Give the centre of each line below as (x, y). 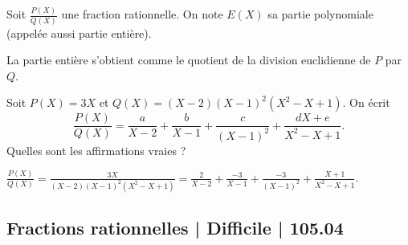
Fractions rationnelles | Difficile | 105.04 (175, 227)
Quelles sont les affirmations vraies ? (96, 150)
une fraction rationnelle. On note (142, 14)
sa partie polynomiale (320, 14)
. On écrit (366, 102)
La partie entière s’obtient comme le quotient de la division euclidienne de (189, 60)
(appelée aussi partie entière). (79, 33)
